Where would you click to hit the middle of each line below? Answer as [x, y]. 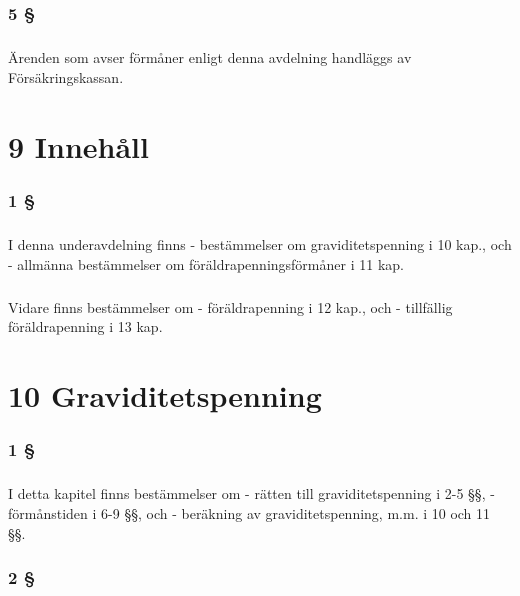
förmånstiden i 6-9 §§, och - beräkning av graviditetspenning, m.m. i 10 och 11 [249, 512]
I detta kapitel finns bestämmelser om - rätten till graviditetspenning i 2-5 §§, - [251, 493]
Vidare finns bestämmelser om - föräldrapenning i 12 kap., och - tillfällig [230, 306]
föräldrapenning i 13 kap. [85, 326]
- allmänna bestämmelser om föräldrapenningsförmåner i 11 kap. [206, 263]
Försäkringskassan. [66, 76]
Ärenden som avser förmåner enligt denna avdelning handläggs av [210, 57]
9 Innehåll [78, 145]
